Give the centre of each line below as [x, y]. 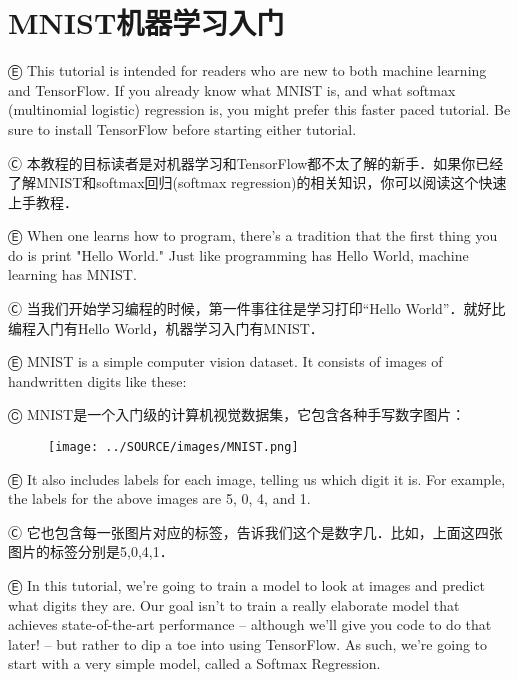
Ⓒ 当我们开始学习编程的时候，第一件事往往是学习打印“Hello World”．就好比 [257, 308]
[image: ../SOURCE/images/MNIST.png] [173, 447]
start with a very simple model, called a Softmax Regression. [194, 663]
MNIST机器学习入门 [146, 22]
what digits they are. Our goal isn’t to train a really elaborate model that [234, 604]
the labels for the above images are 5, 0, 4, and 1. [159, 498]
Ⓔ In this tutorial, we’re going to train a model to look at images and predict [246, 585]
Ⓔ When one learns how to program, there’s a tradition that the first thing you [253, 235]
